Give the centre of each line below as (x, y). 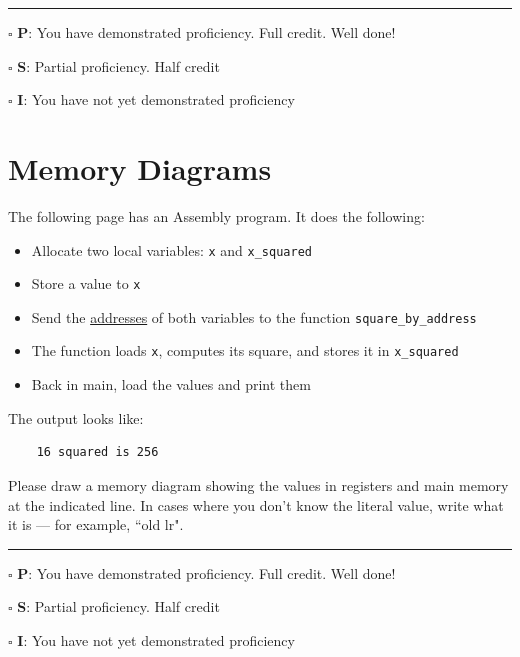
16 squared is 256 (97, 452)
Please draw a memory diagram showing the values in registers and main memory (258, 484)
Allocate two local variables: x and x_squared (171, 249)
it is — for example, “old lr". (96, 524)
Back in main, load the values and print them (171, 384)
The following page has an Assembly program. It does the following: (216, 215)
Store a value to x (86, 283)
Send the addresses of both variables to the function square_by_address (254, 316)
